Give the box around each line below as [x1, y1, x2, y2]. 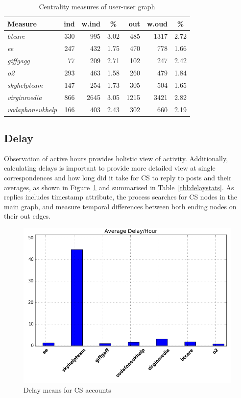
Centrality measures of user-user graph [39, 1, 155, 11]
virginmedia [7, 92, 42, 102]
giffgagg [7, 55, 30, 66]
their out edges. [4, 211, 51, 221]
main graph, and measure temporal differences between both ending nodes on [4, 201, 237, 211]
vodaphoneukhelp [7, 104, 57, 114]
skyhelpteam [7, 79, 43, 90]
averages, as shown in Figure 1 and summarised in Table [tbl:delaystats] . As [4, 182, 234, 192]
